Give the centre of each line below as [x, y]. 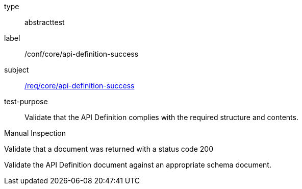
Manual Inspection [35, 133]
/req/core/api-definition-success [80, 86]
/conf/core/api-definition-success [82, 54]
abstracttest [45, 22]
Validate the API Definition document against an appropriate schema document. [138, 165]
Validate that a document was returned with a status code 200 [109, 149]
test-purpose [26, 101]
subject [17, 70]
